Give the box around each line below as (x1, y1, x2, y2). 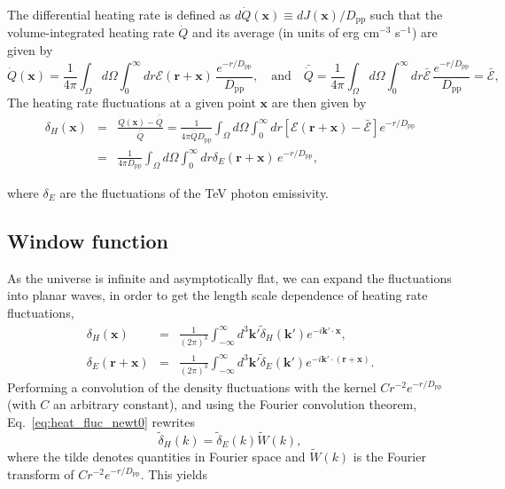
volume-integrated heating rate (7, 23, 175, 42)
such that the (369, 5, 443, 23)
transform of (7, 464, 74, 483)
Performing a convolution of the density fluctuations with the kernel (7, 377, 377, 396)
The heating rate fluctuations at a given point (7, 92, 256, 111)
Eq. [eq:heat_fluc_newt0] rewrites (7, 412, 195, 430)
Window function (7, 226, 168, 254)
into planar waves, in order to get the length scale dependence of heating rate (7, 286, 428, 304)
